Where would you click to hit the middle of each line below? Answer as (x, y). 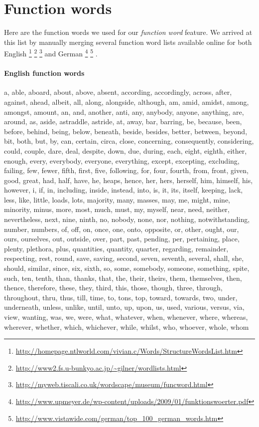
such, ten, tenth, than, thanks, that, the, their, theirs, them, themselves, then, (123, 278)
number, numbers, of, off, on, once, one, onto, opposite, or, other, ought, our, (122, 229)
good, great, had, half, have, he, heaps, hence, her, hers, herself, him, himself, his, (129, 180)
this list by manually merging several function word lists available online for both (128, 42)
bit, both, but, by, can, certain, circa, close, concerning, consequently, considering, (129, 141)
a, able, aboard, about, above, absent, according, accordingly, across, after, (118, 92)
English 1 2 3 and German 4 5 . (51, 53)
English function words (44, 73)
